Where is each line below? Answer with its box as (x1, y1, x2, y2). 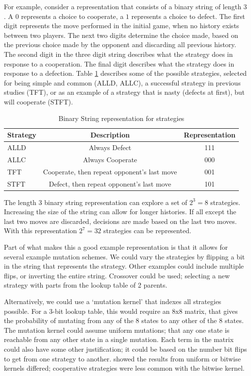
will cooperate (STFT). (4, 96, 73, 106)
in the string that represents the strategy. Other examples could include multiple (4, 261, 244, 271)
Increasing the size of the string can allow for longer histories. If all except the (4, 206, 236, 217)
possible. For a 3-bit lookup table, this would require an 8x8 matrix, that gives (4, 306, 238, 316)
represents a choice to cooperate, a (21, 11, 124, 21)
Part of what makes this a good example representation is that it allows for (4, 241, 228, 252)
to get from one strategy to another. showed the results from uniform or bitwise (4, 353, 241, 363)
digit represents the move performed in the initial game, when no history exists (4, 20, 239, 31)
